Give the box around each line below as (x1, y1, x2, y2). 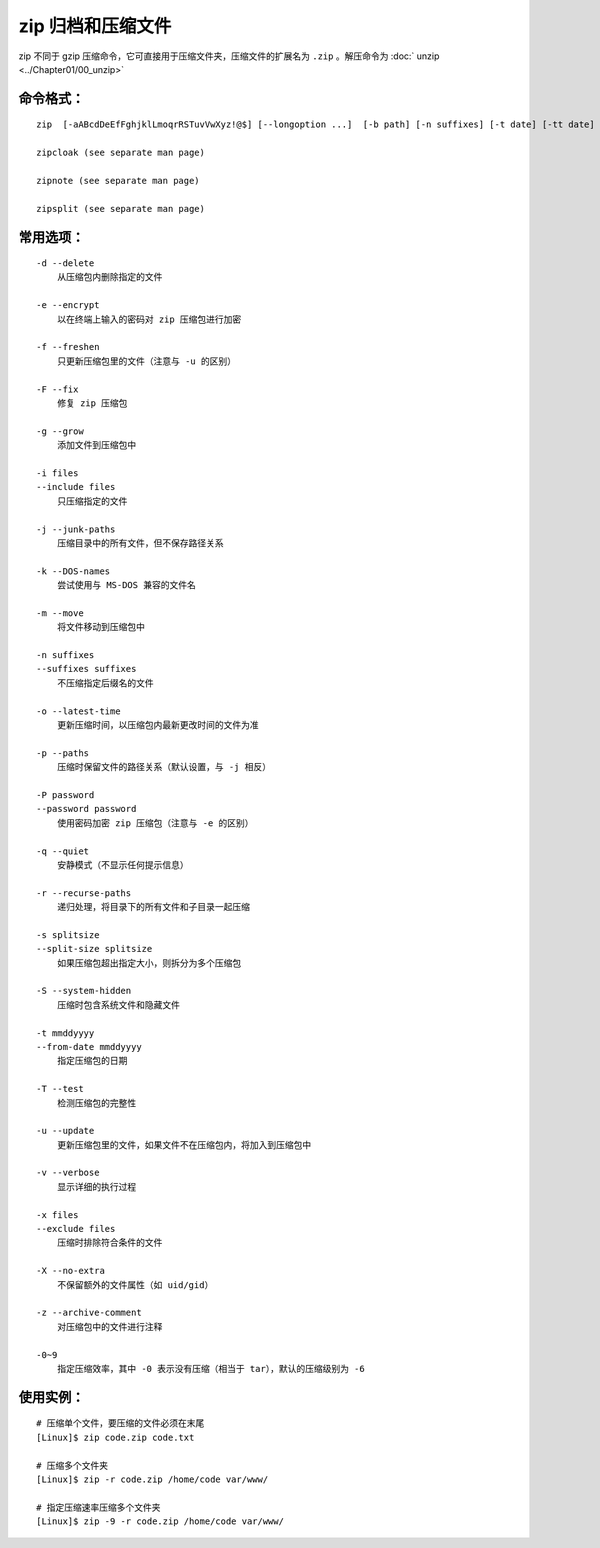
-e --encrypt (36, 300, 100, 311)
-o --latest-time (36, 705, 121, 717)
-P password (36, 789, 95, 800)
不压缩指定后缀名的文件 (56, 677, 154, 689)
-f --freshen (36, 341, 100, 353)
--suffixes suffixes (36, 663, 137, 675)
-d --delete (36, 258, 95, 269)
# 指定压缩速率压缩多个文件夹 (36, 1501, 161, 1513)
